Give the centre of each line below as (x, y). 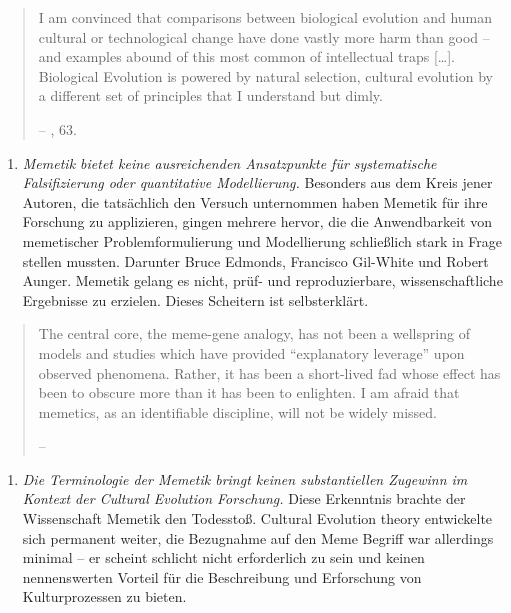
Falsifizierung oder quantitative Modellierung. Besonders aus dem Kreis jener (257, 182)
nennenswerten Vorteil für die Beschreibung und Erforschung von (222, 576)
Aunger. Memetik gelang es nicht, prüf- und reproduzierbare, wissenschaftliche (262, 280)
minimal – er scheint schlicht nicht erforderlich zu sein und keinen (223, 557)
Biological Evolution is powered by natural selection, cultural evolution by (265, 75)
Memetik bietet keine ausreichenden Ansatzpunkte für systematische (229, 162)
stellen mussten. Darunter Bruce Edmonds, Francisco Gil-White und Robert (255, 260)
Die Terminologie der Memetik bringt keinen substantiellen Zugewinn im (245, 478)
